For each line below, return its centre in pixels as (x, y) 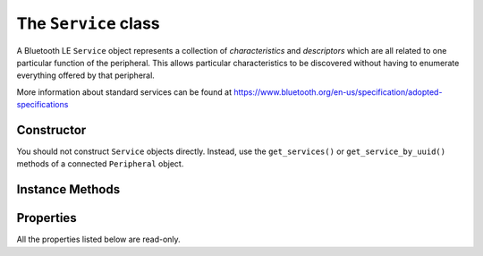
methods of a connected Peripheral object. (100, 164)
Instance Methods (68, 189)
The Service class (88, 23)
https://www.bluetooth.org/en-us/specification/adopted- (338, 92)
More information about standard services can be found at (124, 92)
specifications (42, 105)
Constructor (51, 130)
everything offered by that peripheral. (86, 75)
